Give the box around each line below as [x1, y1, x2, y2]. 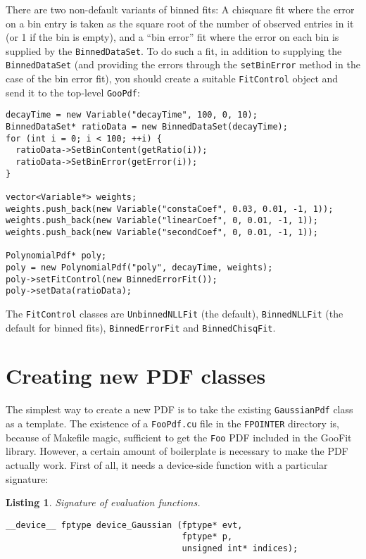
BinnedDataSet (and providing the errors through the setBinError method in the [6, 57, 360, 72]
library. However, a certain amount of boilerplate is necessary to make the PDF [6, 444, 348, 458]
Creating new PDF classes [6, 361, 266, 390]
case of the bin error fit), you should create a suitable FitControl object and [6, 71, 339, 86]
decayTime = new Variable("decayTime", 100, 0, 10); [6, 110, 258, 120]
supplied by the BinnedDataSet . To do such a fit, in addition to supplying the [6, 43, 342, 58]
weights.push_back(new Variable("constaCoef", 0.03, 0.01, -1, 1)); [6, 203, 334, 214]
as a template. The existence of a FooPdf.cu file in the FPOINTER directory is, [6, 416, 339, 430]
